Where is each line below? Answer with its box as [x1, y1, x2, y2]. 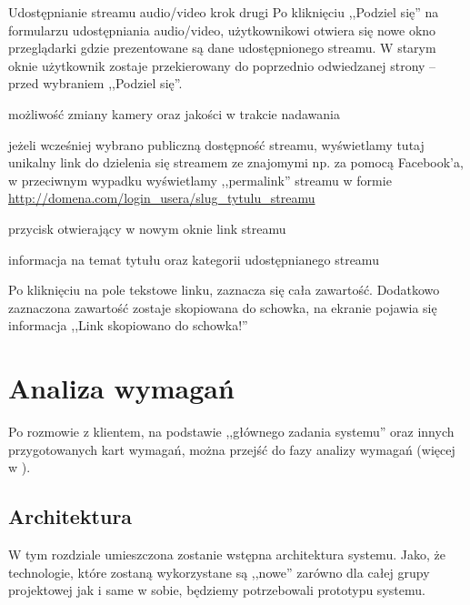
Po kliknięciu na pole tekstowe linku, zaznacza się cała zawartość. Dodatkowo [8, 280, 440, 299]
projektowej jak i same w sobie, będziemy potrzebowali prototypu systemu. [8, 580, 425, 600]
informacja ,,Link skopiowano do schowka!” [8, 316, 248, 335]
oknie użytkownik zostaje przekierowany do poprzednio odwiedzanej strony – [8, 55, 436, 75]
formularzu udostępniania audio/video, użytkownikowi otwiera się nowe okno [8, 20, 436, 39]
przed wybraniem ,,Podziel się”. [8, 74, 183, 93]
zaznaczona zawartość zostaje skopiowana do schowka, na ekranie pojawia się [8, 297, 437, 317]
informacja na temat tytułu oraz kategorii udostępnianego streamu [8, 249, 379, 268]
